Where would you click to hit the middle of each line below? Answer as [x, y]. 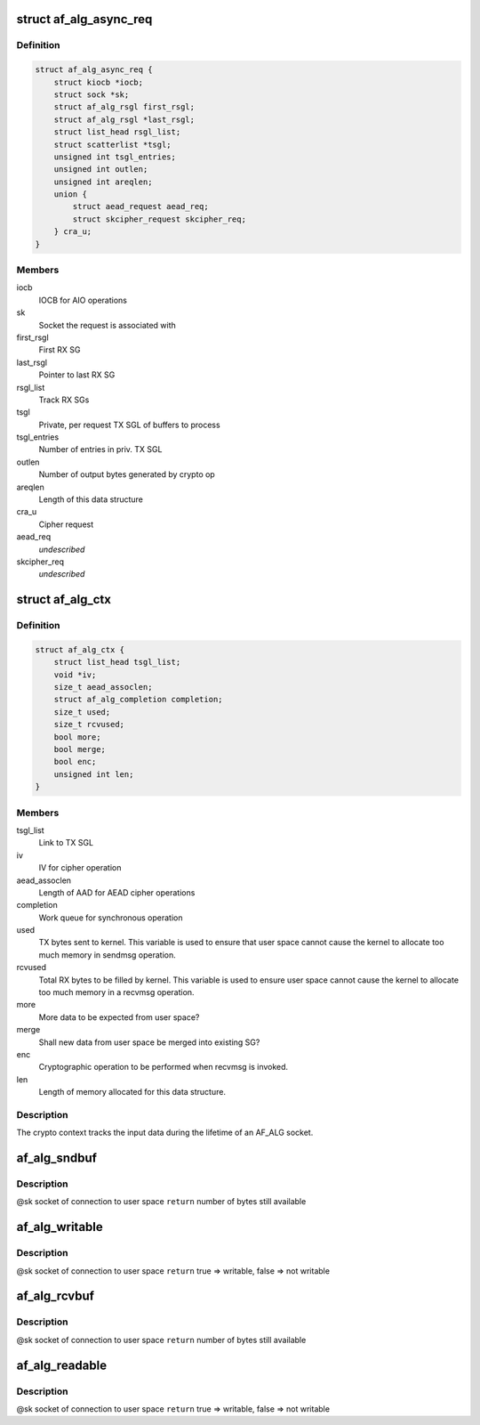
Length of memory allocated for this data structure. [132, 1092]
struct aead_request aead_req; [140, 206]
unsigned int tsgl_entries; [115, 157]
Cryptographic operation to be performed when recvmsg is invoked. [164, 1067]
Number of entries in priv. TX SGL [100, 449]
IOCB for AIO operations [83, 300]
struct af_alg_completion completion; [138, 700]
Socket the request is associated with [108, 325]
